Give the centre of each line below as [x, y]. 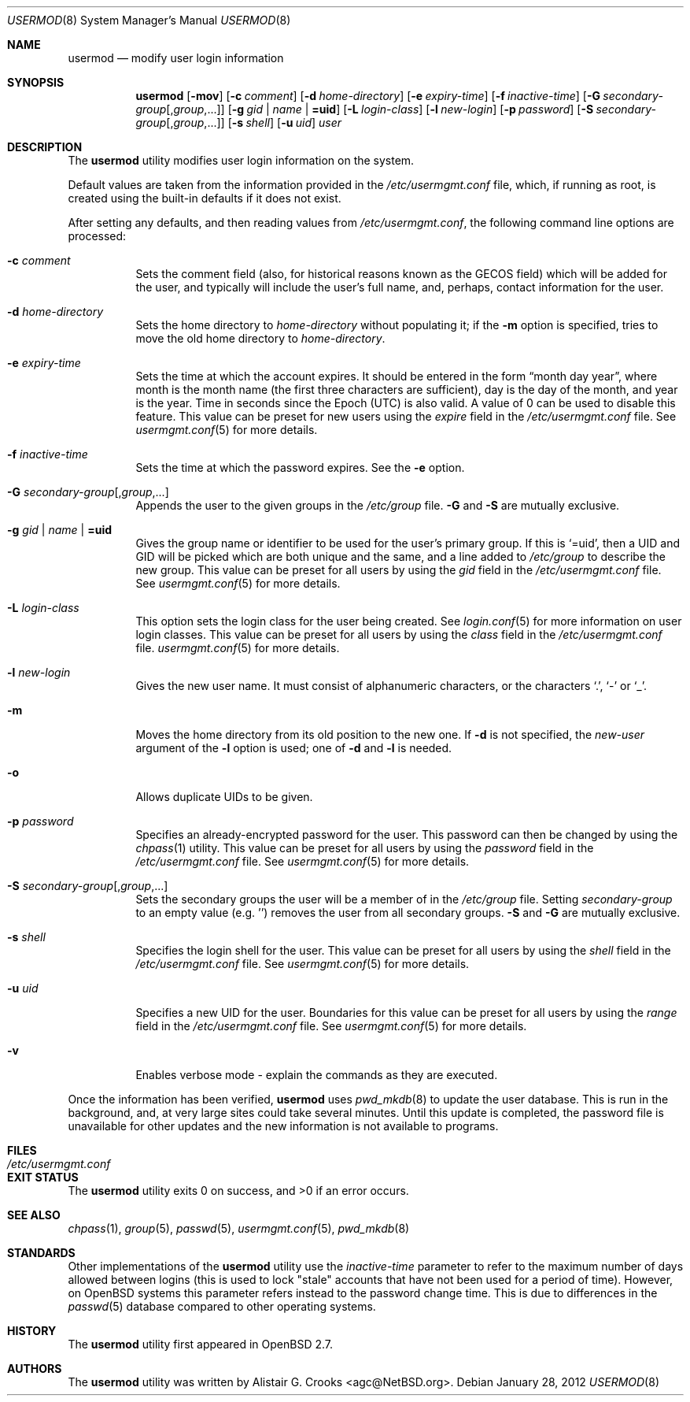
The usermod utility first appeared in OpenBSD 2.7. [201, 1344]
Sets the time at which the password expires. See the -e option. [300, 467]
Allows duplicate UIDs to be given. [224, 797]
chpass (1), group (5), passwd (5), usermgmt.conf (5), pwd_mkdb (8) [239, 1228]
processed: [97, 236]
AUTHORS [35, 1369]
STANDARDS [41, 1253]
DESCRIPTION [45, 147]
